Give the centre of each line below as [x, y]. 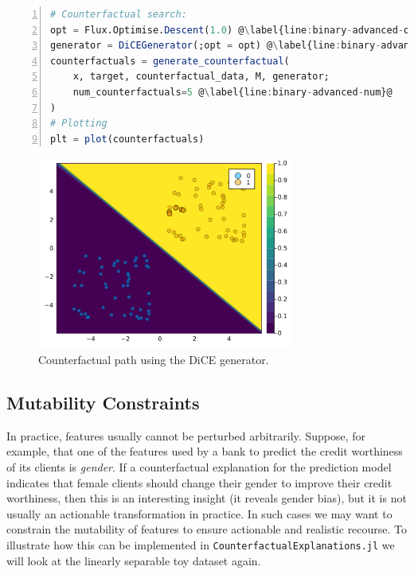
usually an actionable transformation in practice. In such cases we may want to [199, 513]
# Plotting [79, 124]
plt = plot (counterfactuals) [127, 139]
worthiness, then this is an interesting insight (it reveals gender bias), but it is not [207, 498]
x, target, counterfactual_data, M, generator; [201, 77]
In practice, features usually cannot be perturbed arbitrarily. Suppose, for [186, 435]
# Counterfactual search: [119, 14]
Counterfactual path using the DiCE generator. [154, 359]
